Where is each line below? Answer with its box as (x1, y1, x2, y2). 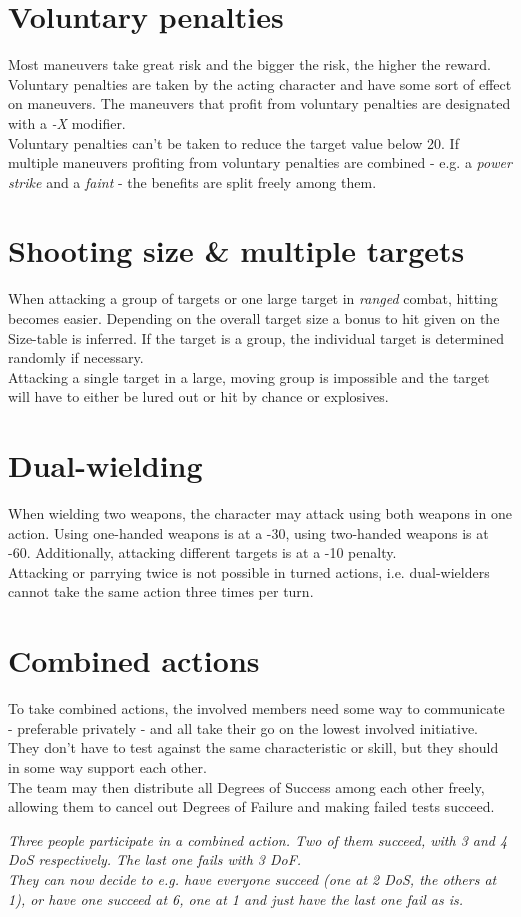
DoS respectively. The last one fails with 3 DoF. (8, 849, 302, 870)
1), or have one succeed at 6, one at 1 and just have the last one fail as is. (8, 888, 463, 909)
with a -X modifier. (8, 112, 126, 133)
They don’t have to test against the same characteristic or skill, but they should (8, 737, 499, 758)
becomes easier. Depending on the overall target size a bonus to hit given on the (8, 308, 500, 328)
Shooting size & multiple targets (8, 230, 465, 271)
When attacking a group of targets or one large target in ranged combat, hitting (8, 288, 498, 309)
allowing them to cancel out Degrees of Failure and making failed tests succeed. (8, 796, 495, 817)
